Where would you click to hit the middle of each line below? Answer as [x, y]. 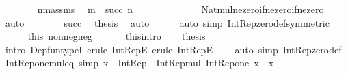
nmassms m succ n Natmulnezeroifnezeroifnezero [180, 9]
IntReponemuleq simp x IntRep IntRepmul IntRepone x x [139, 63]
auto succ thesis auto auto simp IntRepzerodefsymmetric [167, 22]
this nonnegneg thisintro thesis [117, 36]
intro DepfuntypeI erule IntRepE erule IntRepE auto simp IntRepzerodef [173, 49]
